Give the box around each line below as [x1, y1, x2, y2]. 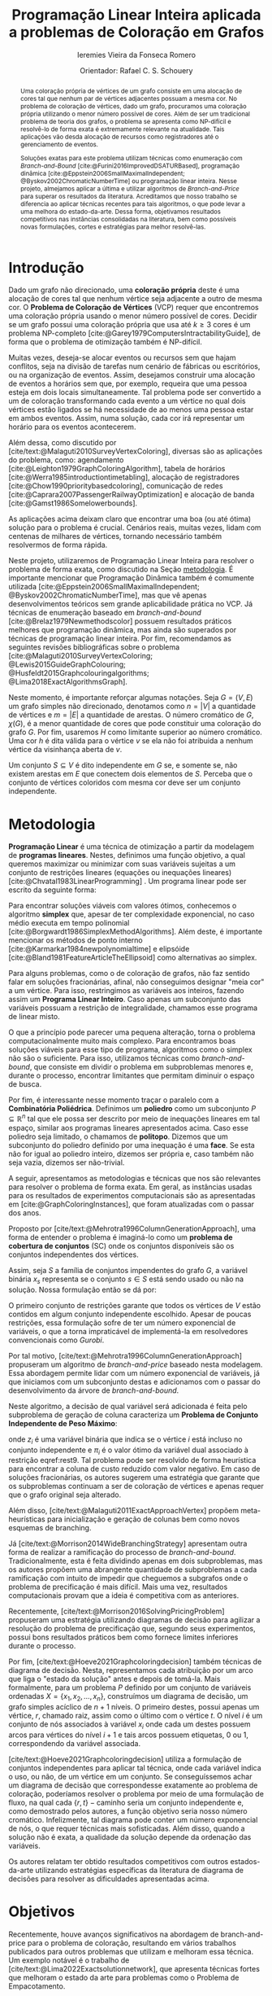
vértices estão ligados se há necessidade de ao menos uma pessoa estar [8, 405, 254, 414]
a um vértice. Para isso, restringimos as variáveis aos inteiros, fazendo [8, 986, 244, 996]
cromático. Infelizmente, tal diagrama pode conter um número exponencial [8, 1814, 258, 1824]
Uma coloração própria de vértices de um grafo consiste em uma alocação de [19, 86, 242, 95]
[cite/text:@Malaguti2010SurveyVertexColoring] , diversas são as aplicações [8, 446, 263, 457]
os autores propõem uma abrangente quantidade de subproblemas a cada [8, 1565, 257, 1574]
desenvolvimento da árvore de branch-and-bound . [8, 1385, 179, 1395]
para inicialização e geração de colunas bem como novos [47, 1514, 240, 1524]
